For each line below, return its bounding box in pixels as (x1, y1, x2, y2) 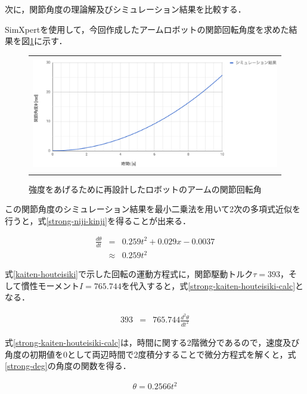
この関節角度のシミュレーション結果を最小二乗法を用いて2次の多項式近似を (5, 203, 301, 215)
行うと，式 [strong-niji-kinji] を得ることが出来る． (5, 214, 191, 227)
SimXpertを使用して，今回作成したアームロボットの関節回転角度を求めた (5, 23, 289, 35)
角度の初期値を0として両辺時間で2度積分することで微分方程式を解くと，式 (5, 348, 296, 360)
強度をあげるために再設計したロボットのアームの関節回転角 (29, 182, 262, 195)
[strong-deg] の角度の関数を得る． (5, 359, 131, 372)
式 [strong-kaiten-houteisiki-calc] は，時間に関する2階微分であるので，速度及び (5, 336, 300, 349)
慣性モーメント (21, 279, 80, 291)
